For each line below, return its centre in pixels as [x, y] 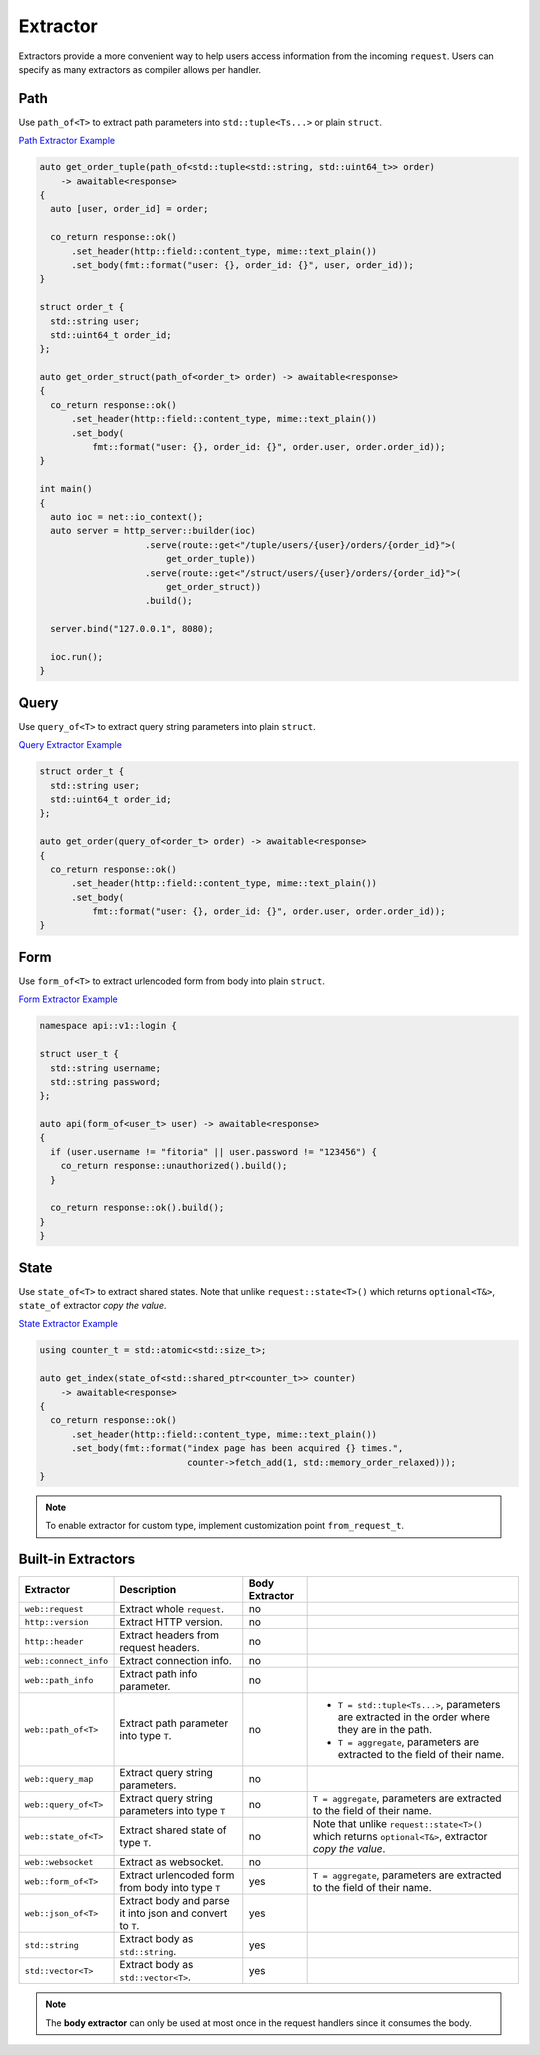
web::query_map [59, 1778]
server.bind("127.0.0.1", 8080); [132, 629]
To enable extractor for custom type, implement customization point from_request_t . [225, 1526]
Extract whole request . [172, 1609]
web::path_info [59, 1680]
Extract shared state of [173, 1830]
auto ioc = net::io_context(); [127, 516]
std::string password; [106, 1081]
